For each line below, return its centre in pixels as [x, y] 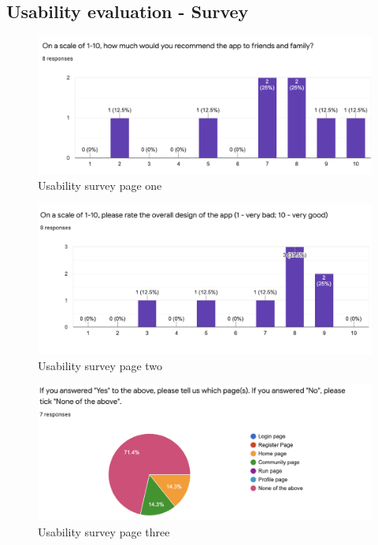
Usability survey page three [104, 531]
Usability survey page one [100, 185]
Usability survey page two [100, 365]
